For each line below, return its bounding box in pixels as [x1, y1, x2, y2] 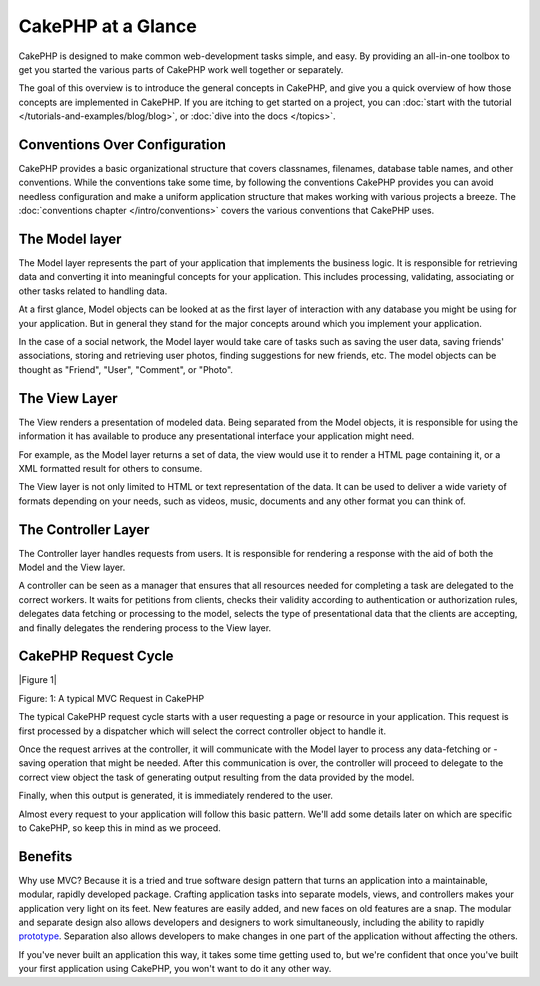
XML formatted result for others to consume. [18, 462, 203, 474]
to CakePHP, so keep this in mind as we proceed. [18, 821, 222, 834]
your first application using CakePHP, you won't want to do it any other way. [18, 963, 332, 975]
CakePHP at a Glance [18, 15, 197, 37]
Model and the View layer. [18, 561, 126, 573]
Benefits [18, 848, 73, 865]
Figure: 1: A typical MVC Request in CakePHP [18, 692, 205, 704]
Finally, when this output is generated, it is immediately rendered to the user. [18, 790, 334, 802]
